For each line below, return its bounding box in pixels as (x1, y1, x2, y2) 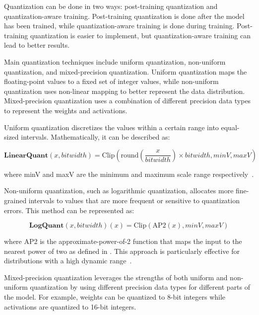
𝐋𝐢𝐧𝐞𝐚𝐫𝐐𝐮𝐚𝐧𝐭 (4, 152, 49, 159)
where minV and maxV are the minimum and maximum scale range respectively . (4, 168, 254, 179)
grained (4, 195, 27, 205)
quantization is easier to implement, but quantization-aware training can (30, 30, 251, 40)
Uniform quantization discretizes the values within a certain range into (4, 122, 219, 132)
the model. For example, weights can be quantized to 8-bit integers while (4, 292, 226, 302)
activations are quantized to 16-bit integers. (4, 301, 136, 312)
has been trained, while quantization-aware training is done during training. (4, 20, 235, 31)
